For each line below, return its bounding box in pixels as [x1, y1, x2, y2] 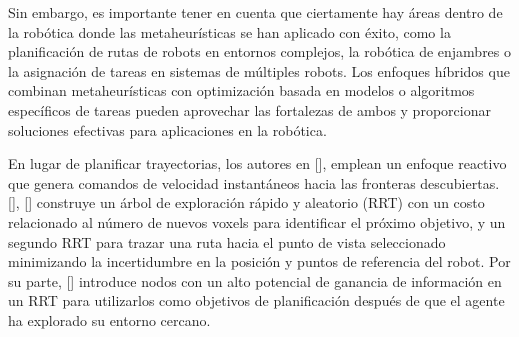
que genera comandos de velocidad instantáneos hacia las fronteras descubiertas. [8, 172, 500, 193]
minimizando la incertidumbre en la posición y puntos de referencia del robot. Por [8, 251, 511, 272]
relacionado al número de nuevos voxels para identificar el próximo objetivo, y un [8, 211, 506, 232]
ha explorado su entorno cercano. [8, 309, 211, 330]
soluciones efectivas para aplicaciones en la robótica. [8, 119, 327, 140]
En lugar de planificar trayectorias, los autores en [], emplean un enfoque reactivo [8, 153, 507, 174]
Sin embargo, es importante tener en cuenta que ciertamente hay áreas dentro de [8, 2, 503, 22]
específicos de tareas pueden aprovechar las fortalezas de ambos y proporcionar [8, 99, 491, 120]
